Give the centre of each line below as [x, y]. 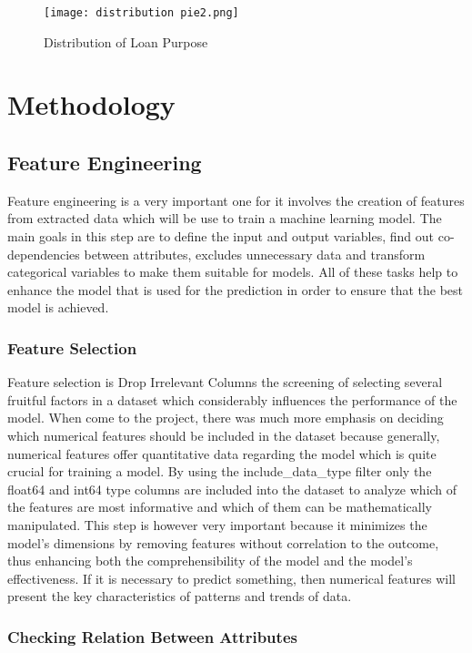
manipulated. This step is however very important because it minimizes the [217, 524]
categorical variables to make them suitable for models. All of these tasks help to [233, 272]
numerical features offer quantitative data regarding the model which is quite [222, 453]
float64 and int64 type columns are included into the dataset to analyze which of [232, 489]
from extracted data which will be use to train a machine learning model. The [225, 218]
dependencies [44, 254]
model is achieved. [58, 307]
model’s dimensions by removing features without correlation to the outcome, [223, 542]
